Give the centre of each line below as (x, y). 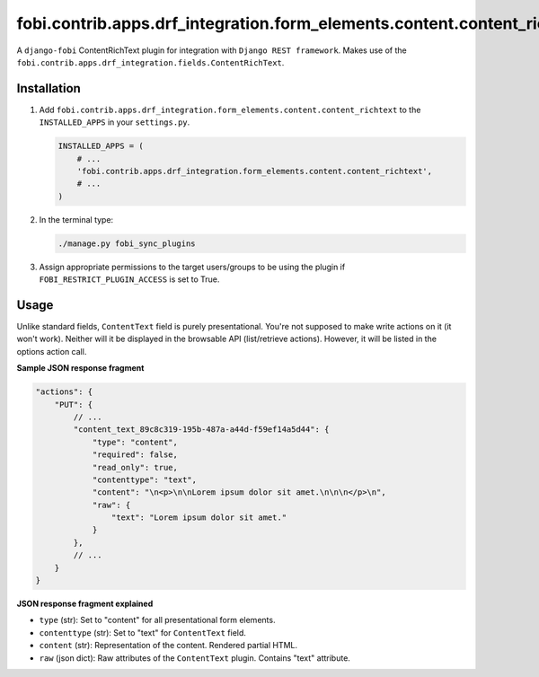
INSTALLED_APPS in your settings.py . (115, 122)
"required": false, (135, 455)
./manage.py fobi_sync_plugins (127, 243)
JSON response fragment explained (85, 604)
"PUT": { (74, 404)
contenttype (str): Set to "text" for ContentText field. (143, 632)
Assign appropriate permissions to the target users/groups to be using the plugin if (192, 267)
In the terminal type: (76, 219)
